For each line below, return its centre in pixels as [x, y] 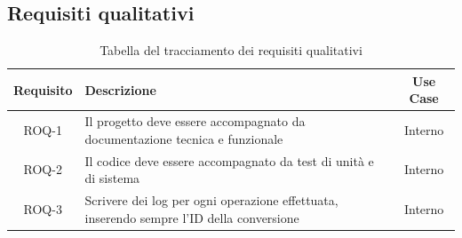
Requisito [43, 89]
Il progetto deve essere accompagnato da [195, 121]
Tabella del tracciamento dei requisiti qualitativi [231, 50]
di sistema [112, 178]
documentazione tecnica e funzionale [184, 138]
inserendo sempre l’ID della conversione [192, 217]
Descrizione [120, 89]
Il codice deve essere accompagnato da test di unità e [229, 160]
